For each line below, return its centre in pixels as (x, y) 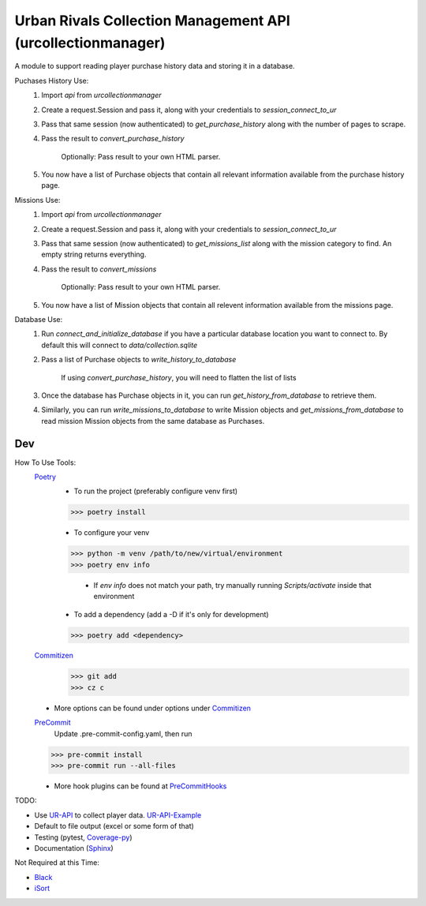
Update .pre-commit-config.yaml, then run (123, 733)
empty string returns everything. (94, 255)
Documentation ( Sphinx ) (74, 848)
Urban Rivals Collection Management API (153, 21)
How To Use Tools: (45, 462)
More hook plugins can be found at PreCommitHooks (140, 786)
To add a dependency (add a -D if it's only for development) (171, 614)
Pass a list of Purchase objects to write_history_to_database (139, 360)
